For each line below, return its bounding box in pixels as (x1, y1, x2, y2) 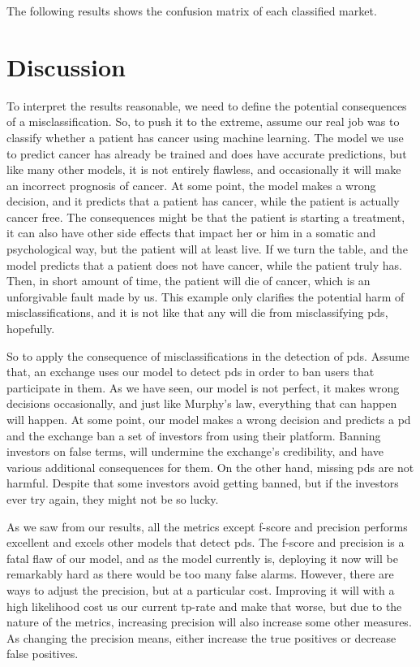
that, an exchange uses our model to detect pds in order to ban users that (6, 363, 375, 380)
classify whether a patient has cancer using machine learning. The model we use (6, 128, 404, 145)
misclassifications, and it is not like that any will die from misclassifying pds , (6, 304, 388, 321)
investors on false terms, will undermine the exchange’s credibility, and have (6, 443, 384, 460)
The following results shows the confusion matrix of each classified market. (6, 2, 377, 19)
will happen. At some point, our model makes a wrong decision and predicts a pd (6, 411, 411, 427)
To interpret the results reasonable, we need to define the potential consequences (6, 97, 407, 114)
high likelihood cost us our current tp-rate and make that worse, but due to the (6, 597, 402, 614)
